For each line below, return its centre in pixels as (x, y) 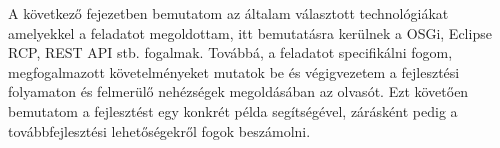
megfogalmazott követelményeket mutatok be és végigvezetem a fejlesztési (234, 71)
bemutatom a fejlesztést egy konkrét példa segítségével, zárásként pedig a (233, 110)
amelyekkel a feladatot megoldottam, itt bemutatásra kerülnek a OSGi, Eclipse (250, 32)
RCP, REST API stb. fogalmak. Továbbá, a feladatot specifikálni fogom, (230, 52)
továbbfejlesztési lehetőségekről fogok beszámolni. (159, 130)
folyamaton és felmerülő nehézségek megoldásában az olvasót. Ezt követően (238, 91)
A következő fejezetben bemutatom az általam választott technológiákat (228, 13)
